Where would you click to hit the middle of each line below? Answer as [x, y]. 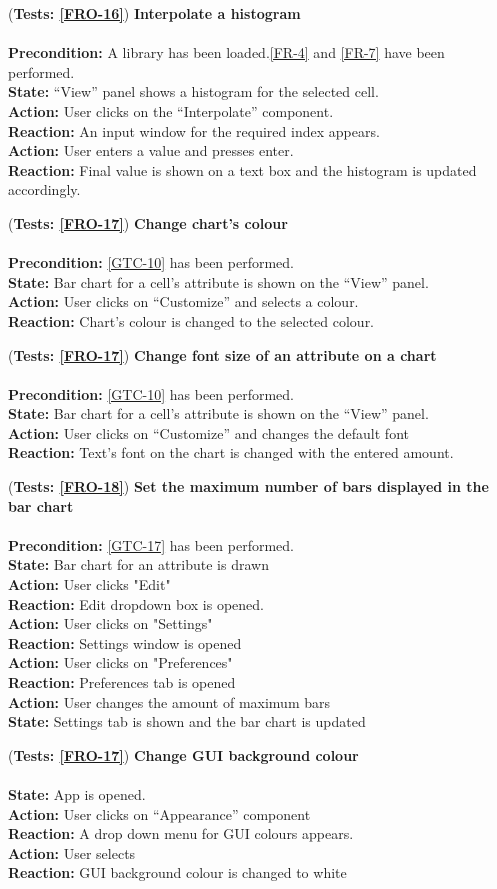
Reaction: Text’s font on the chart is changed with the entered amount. [231, 452]
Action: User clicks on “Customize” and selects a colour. [183, 301]
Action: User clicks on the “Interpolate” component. [171, 110]
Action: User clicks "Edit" [89, 584]
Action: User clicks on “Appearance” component [159, 813]
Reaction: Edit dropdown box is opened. [136, 603]
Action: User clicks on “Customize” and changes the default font [208, 432]
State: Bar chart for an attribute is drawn [138, 564]
